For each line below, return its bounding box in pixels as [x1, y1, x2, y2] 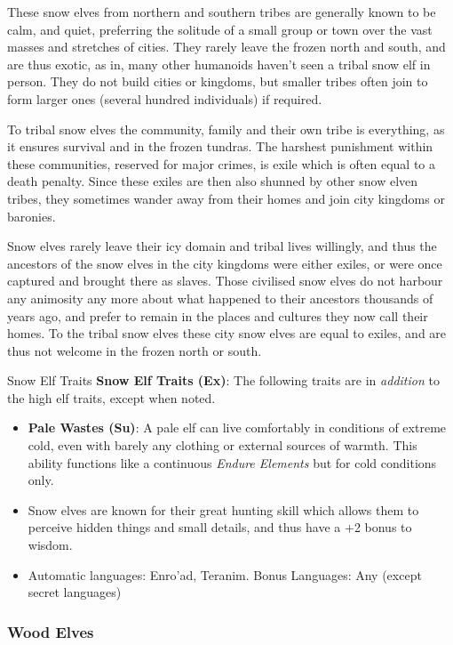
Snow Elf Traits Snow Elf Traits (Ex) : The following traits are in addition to [7, 371, 440, 390]
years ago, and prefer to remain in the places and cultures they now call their [7, 306, 428, 325]
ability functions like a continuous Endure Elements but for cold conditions [28, 453, 437, 472]
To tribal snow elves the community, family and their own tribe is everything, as [7, 119, 445, 138]
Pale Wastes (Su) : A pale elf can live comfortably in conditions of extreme [28, 418, 447, 437]
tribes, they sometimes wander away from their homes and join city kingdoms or [7, 189, 445, 207]
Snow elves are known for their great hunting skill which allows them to [28, 500, 419, 519]
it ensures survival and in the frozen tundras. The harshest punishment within [7, 137, 433, 156]
